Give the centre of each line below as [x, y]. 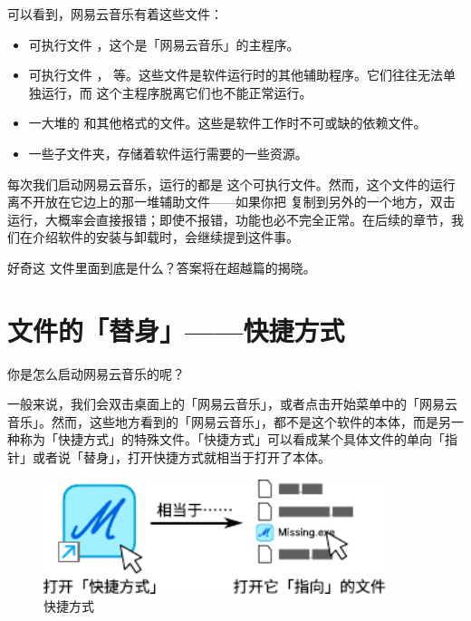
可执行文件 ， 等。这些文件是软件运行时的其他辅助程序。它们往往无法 [236, 75]
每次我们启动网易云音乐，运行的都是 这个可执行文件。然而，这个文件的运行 [231, 184]
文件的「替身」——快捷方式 [176, 330]
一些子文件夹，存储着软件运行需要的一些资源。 [168, 153]
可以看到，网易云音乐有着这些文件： [115, 14]
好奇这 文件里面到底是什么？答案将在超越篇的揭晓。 [162, 267]
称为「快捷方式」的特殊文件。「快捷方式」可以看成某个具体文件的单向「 [232, 439]
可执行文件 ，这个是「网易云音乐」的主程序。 [164, 44]
